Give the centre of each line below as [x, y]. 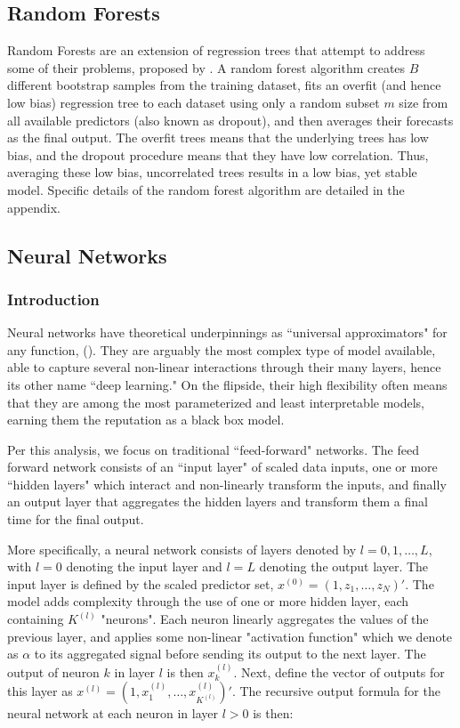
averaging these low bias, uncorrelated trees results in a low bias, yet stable [212, 172]
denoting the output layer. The [344, 566]
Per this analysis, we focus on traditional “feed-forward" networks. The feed [213, 449]
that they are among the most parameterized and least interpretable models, [216, 402]
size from [424, 102]
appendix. [34, 207]
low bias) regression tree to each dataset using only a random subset [194, 102]
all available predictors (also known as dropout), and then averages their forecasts [230, 120]
